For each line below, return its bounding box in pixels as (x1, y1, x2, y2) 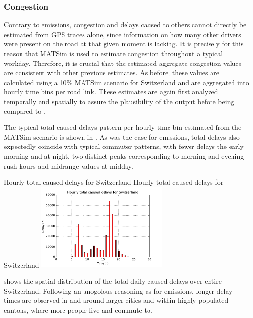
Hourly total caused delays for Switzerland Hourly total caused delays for (4, 177, 224, 187)
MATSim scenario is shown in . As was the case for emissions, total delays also (4, 131, 240, 142)
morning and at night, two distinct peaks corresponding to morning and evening (4, 150, 244, 161)
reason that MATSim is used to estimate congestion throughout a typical (4, 48, 223, 58)
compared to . (4, 106, 45, 116)
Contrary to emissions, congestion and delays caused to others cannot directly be (4, 20, 247, 30)
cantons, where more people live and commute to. (4, 304, 152, 315)
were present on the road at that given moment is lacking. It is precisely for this (4, 39, 244, 49)
